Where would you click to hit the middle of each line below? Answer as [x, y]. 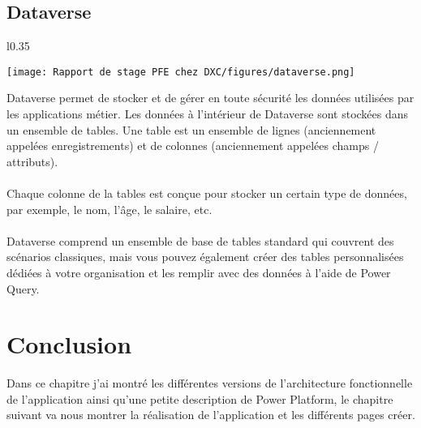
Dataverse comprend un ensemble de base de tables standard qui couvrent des [200, 240]
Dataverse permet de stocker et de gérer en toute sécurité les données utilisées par [210, 98]
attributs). [32, 161]
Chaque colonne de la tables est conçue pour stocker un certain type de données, [207, 193]
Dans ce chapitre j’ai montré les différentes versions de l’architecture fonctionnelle [210, 383]
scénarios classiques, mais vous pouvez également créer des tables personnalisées [205, 257]
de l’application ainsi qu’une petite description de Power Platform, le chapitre [200, 398]
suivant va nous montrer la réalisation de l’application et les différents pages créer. [211, 415]
